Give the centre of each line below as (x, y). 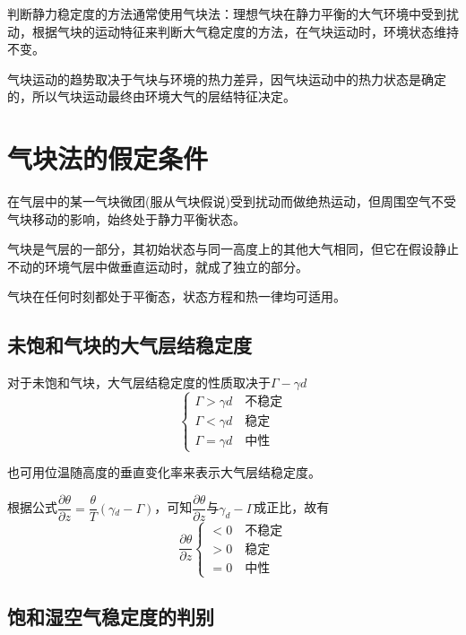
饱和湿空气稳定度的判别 (111, 617)
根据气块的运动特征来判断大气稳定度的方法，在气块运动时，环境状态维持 (245, 31)
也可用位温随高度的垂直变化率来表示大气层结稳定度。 (164, 472)
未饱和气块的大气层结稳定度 (129, 345)
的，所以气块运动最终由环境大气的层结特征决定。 (151, 96)
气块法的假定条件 (108, 158)
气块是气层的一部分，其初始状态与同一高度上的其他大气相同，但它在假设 (220, 249)
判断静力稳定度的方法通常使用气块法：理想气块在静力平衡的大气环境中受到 (227, 13)
